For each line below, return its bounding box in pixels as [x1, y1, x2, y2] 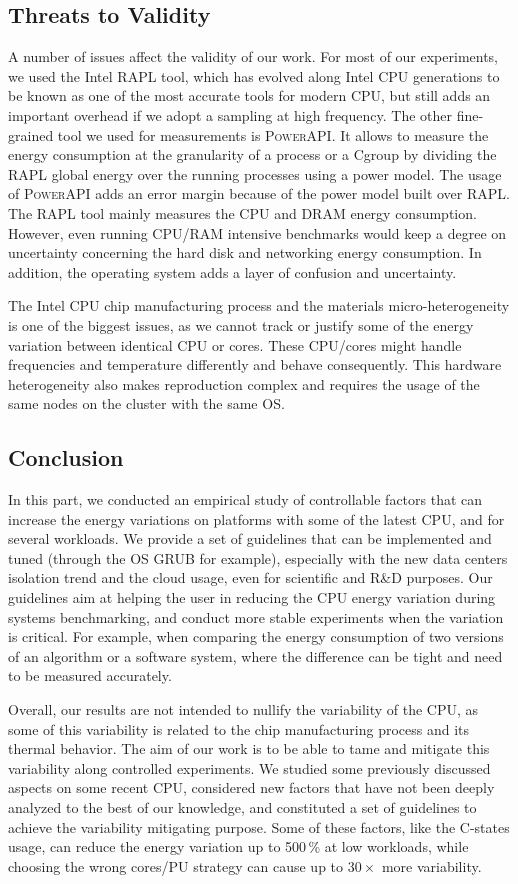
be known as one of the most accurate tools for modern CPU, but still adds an [8, 85, 491, 106]
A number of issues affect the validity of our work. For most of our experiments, [8, 46, 499, 67]
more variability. [381, 855, 482, 876]
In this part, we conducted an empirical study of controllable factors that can [8, 489, 483, 510]
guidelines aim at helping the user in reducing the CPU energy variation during [8, 587, 496, 608]
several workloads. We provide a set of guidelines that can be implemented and [8, 528, 492, 549]
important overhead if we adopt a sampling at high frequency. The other [8, 104, 452, 125]
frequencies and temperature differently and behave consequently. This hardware [8, 354, 502, 375]
